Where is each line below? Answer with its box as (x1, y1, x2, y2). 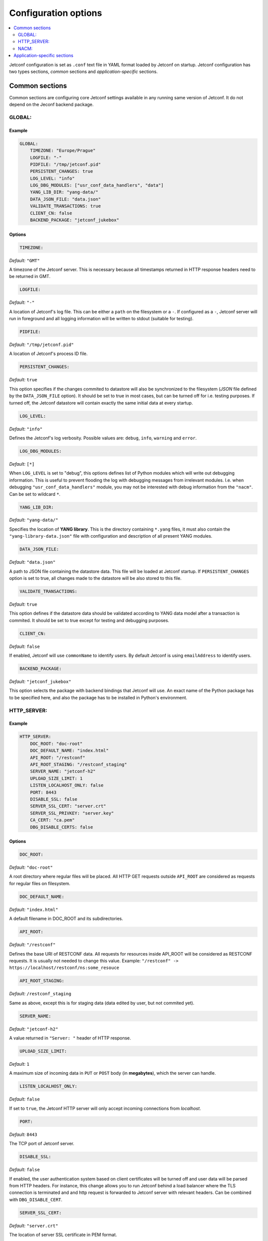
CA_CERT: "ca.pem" (30, 817, 75, 823)
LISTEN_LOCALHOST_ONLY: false (30, 782, 104, 788)
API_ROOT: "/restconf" (30, 755, 85, 760)
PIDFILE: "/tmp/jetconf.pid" (30, 161, 101, 167)
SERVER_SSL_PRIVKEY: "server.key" (30, 810, 114, 816)
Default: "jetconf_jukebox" (9, 679, 71, 685)
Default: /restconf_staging (9, 991, 71, 997)
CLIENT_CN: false (30, 210, 72, 216)
